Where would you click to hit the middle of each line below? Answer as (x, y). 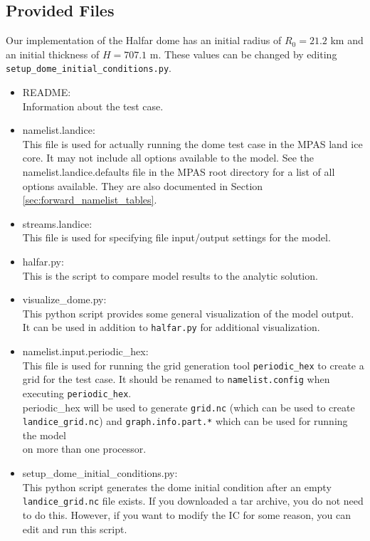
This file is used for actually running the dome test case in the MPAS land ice (192, 143)
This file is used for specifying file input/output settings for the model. (176, 237)
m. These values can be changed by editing (243, 54)
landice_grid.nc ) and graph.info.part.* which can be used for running (185, 421)
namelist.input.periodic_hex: (85, 351)
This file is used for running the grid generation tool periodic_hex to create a (193, 365)
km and (347, 40)
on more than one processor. (84, 449)
